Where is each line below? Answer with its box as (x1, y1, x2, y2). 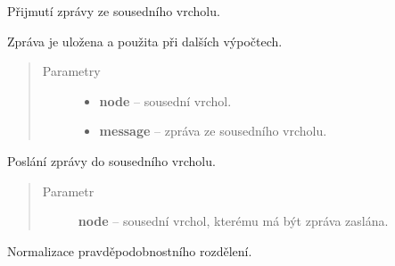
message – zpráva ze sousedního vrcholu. (99, 121, 327, 140)
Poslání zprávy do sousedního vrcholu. (7, 151, 216, 170)
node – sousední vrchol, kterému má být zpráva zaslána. (78, 212, 389, 230)
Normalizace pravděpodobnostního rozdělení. (7, 241, 252, 260)
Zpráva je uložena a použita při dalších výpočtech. (7, 31, 283, 50)
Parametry (42, 62, 101, 80)
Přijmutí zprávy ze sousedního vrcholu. (7, 2, 220, 20)
